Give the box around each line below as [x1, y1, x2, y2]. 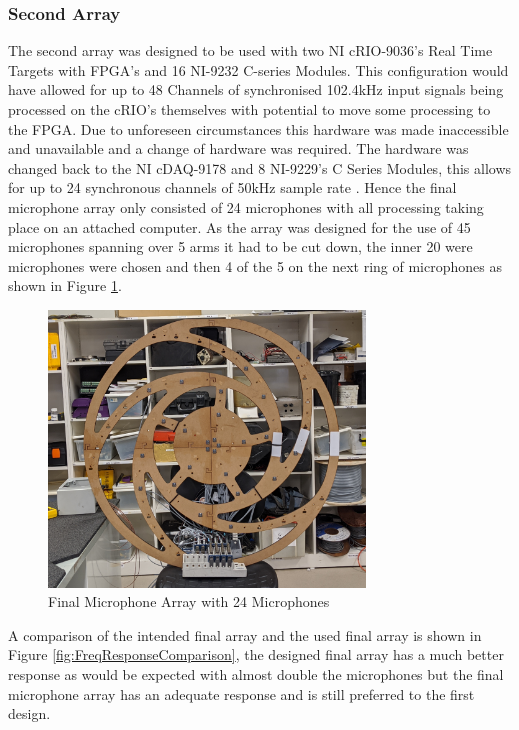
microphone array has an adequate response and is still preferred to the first [8, 683, 475, 704]
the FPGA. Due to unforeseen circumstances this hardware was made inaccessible [8, 118, 509, 139]
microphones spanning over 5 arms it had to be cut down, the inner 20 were [8, 236, 473, 257]
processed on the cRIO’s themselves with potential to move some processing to [8, 99, 491, 119]
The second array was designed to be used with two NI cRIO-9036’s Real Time [8, 40, 493, 61]
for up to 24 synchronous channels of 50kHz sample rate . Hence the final [8, 177, 457, 198]
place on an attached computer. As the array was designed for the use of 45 [8, 216, 471, 237]
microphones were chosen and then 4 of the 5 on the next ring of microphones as [8, 255, 502, 276]
